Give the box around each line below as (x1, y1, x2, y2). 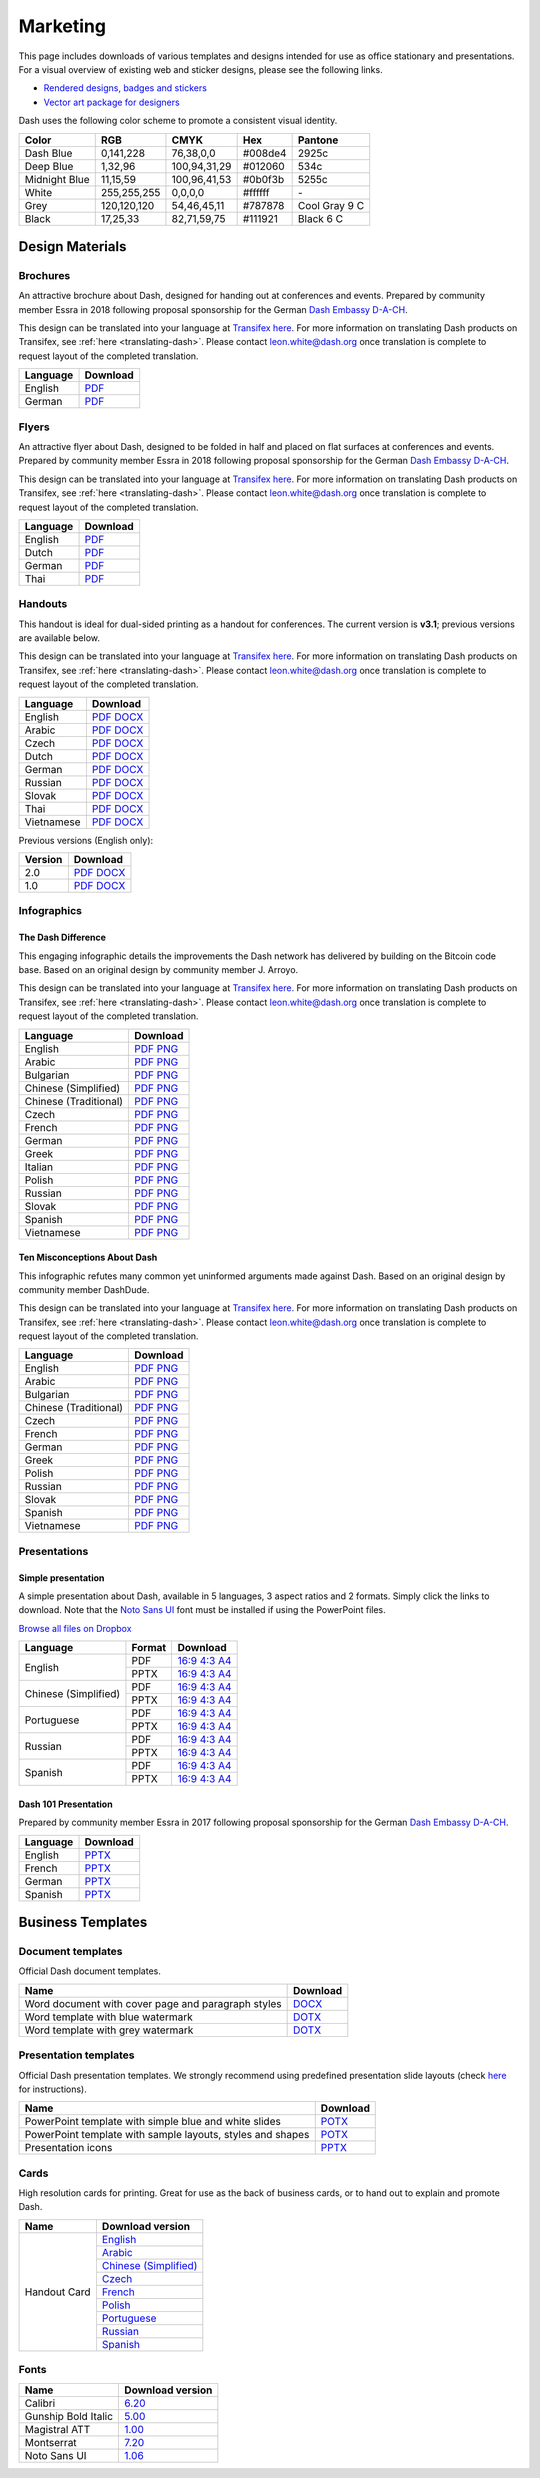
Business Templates (18, 1914, 148, 1931)
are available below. (18, 632, 100, 644)
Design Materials (18, 238, 127, 255)
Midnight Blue (24, 172, 90, 186)
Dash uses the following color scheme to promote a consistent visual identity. (18, 115, 338, 127)
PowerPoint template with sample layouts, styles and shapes (24, 2128, 310, 2142)
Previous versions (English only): (18, 834, 154, 846)
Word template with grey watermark (24, 2023, 194, 2037)
